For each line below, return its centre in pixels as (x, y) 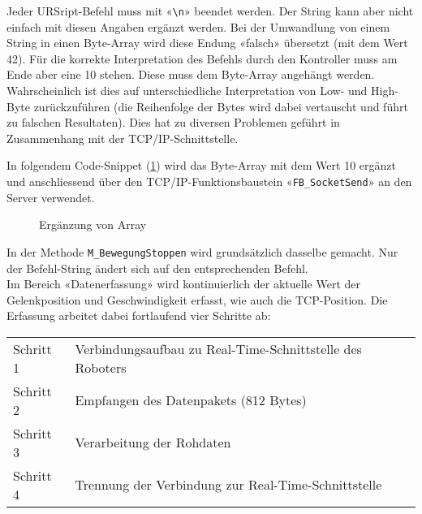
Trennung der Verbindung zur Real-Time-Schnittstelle (228, 485)
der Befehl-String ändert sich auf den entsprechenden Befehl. (157, 268)
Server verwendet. (51, 197)
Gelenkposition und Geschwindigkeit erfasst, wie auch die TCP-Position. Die (197, 299)
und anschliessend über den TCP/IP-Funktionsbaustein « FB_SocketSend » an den (209, 181)
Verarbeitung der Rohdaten (153, 443)
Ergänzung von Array (93, 225)
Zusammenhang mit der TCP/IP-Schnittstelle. (123, 138)
